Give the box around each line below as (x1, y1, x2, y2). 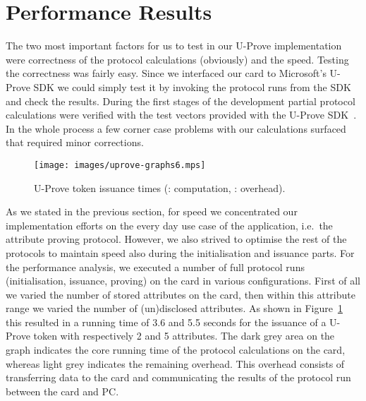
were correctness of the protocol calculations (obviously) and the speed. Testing (6, 52, 349, 66)
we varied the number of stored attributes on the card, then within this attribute (6, 287, 355, 301)
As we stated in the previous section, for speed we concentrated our (6, 204, 298, 219)
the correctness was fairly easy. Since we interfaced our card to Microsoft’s (6, 66, 327, 80)
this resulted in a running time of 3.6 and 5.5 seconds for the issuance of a (6, 314, 327, 329)
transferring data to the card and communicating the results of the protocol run (6, 370, 351, 385)
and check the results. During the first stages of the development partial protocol (6, 93, 355, 108)
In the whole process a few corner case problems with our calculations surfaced (6, 121, 346, 136)
